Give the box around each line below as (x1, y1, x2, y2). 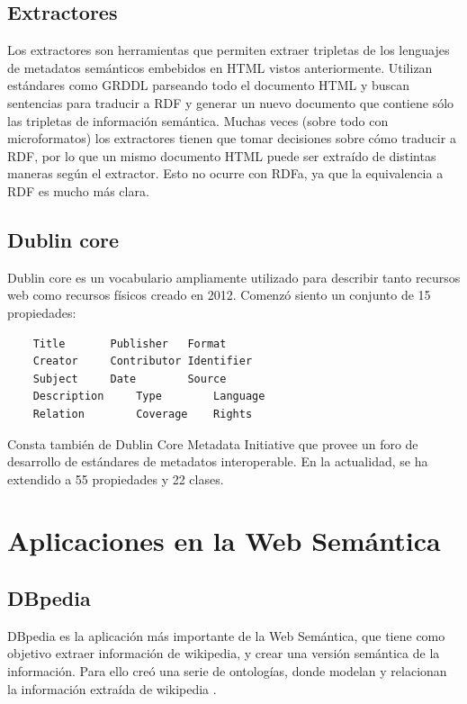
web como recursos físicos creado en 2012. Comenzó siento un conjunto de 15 (7, 285, 431, 304)
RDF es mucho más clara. (7, 181, 149, 200)
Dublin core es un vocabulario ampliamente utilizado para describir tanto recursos (7, 267, 461, 286)
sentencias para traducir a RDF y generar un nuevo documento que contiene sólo (7, 93, 454, 112)
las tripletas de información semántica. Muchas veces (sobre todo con (7, 111, 389, 130)
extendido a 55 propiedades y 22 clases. (7, 469, 224, 488)
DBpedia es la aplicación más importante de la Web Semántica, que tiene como (7, 626, 445, 645)
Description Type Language (32, 390, 265, 403)
